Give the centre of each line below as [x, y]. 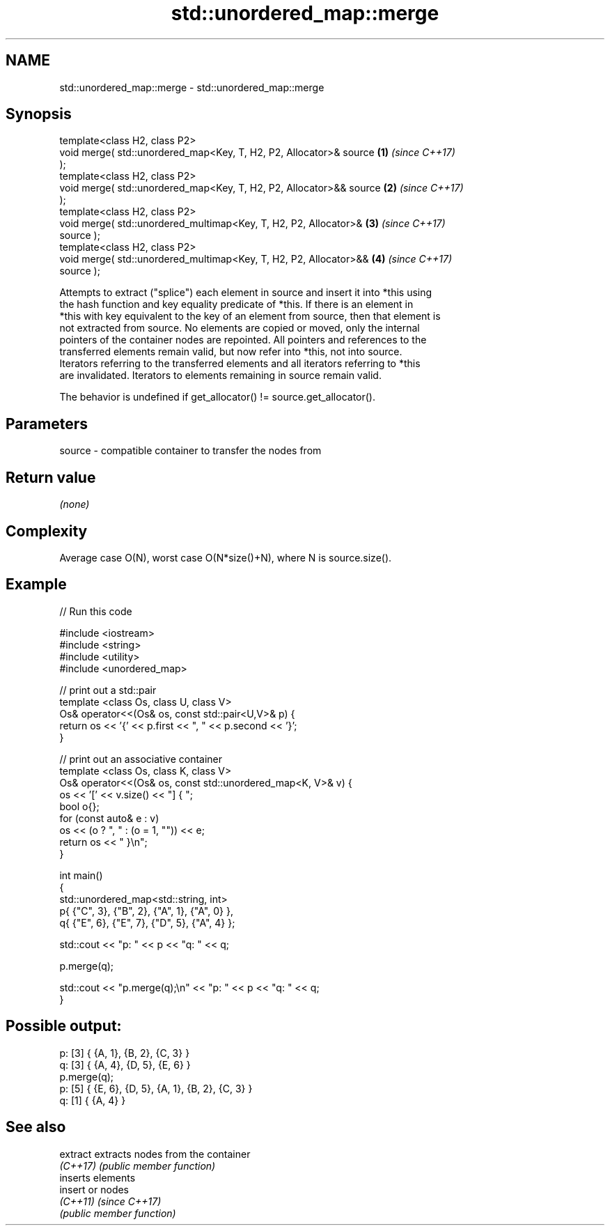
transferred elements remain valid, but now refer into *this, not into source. [231, 352]
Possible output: [64, 1026]
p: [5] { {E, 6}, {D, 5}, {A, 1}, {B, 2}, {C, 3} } [156, 1088]
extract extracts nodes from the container [155, 1154]
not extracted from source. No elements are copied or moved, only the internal [240, 328]
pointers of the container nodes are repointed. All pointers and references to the [243, 340]
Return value [51, 477]
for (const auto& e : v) [109, 818]
